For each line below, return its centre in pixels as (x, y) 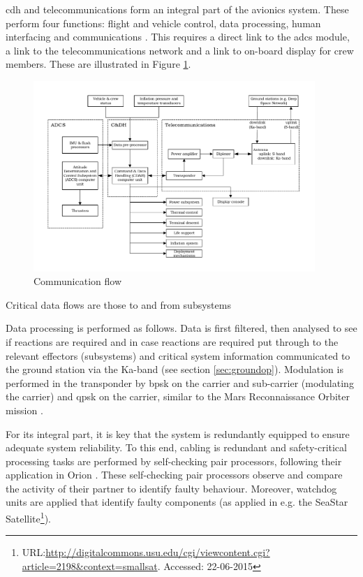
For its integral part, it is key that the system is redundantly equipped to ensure (178, 433)
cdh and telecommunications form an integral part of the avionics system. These (177, 9)
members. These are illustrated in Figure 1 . (98, 64)
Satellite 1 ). (28, 517)
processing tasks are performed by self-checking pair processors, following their (174, 461)
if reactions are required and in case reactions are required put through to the (172, 341)
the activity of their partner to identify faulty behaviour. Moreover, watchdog (171, 488)
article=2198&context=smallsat (90, 565)
